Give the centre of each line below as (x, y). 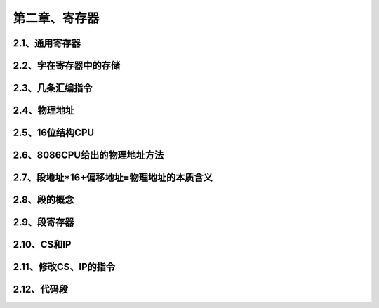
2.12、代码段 (40, 289)
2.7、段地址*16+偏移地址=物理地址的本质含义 (113, 178)
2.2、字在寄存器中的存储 (67, 66)
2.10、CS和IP (42, 245)
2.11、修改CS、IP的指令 (64, 267)
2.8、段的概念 (44, 200)
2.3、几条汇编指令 (53, 88)
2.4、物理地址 (44, 111)
